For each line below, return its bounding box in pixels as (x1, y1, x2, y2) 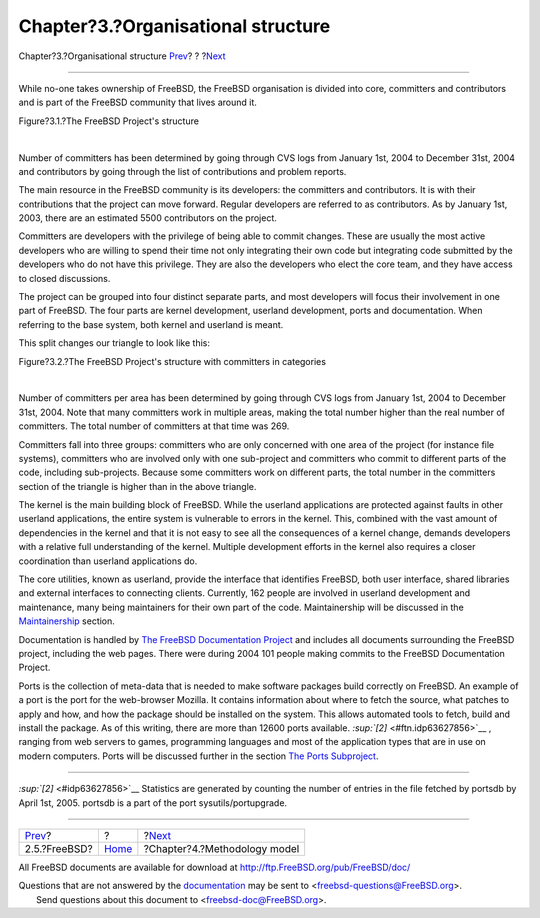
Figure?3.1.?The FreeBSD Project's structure (18, 115, 200, 127)
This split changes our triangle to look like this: (18, 337, 210, 349)
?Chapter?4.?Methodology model (143, 841, 300, 855)
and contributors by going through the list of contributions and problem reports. (18, 165, 347, 177)
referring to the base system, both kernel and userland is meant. (18, 318, 284, 330)
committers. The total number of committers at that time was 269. (18, 420, 290, 432)
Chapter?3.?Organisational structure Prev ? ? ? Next (18, 50, 226, 62)
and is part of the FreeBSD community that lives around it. (18, 96, 257, 109)
